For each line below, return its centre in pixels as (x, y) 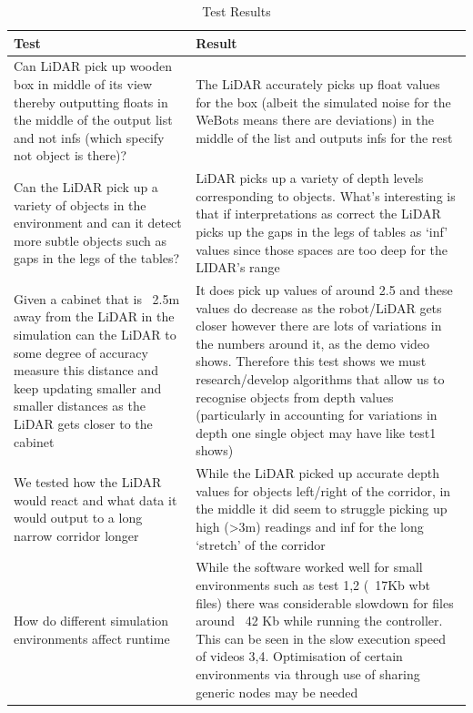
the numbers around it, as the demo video (313, 343)
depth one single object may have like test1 (316, 432)
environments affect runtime (92, 638)
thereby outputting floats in (91, 102)
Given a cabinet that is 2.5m (97, 298)
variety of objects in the (80, 204)
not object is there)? (70, 155)
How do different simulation (91, 621)
